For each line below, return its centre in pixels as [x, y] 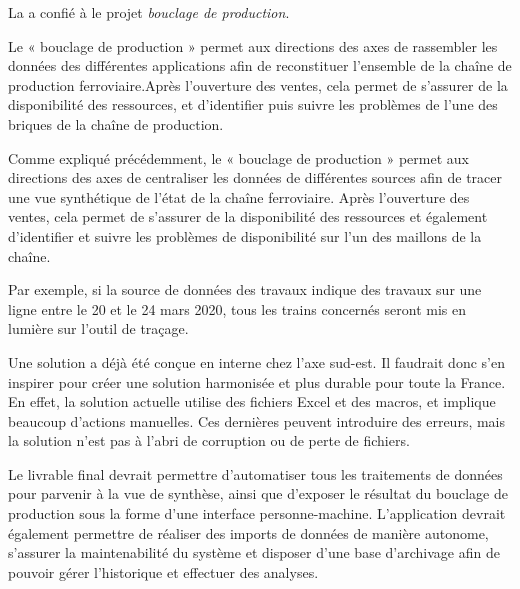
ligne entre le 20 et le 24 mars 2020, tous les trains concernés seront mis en [237, 308]
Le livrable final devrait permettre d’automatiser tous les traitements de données [255, 473]
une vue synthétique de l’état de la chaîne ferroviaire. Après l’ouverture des [239, 196]
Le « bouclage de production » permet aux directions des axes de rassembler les [253, 45]
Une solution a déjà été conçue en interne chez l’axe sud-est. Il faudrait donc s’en [256, 361]
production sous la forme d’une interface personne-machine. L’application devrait [257, 513]
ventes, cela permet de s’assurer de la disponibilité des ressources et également [248, 216]
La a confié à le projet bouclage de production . [149, 12]
